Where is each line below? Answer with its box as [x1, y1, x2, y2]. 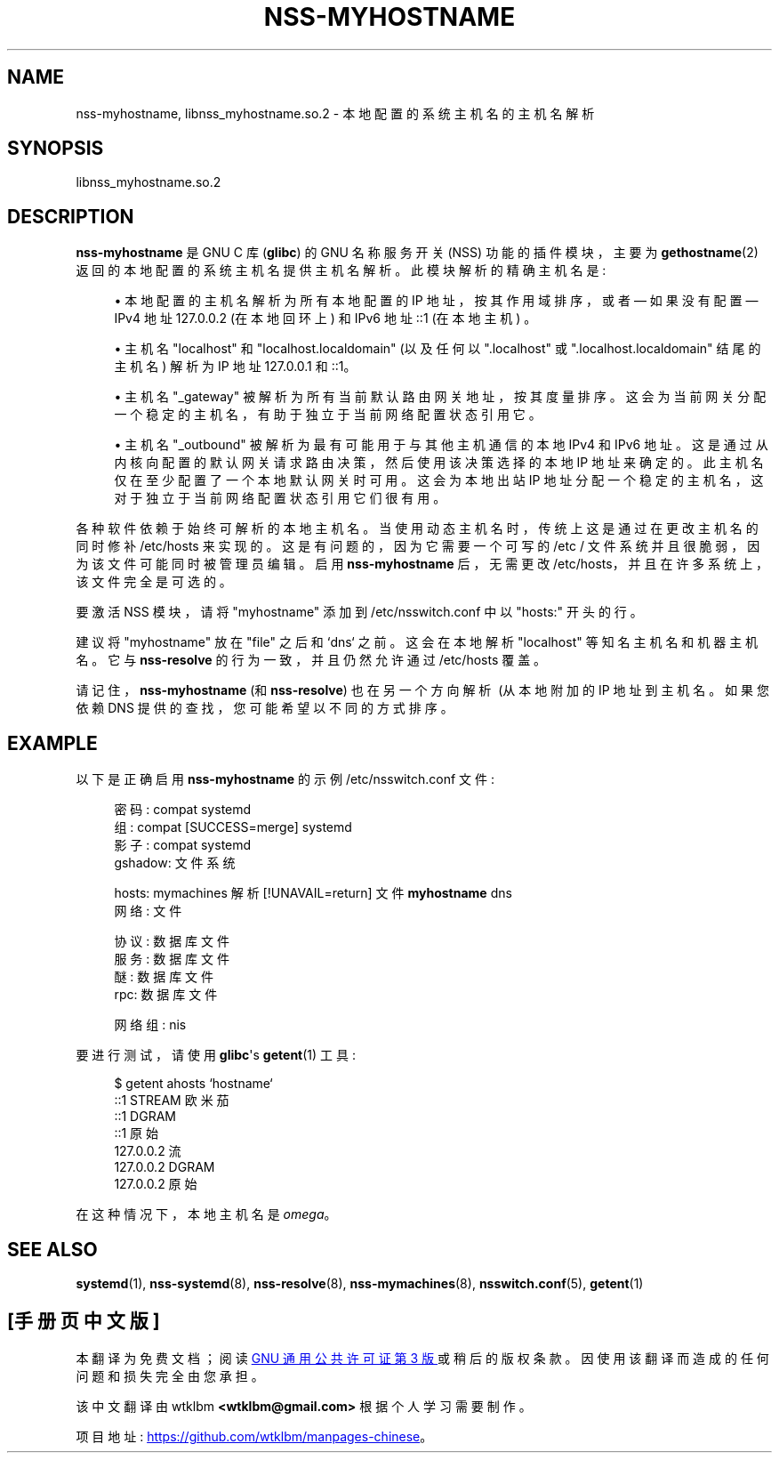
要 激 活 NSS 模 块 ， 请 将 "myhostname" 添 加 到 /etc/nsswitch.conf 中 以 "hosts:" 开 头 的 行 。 [76, 604, 643, 620]
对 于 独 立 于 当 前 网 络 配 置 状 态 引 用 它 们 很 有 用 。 [114, 490, 446, 506]
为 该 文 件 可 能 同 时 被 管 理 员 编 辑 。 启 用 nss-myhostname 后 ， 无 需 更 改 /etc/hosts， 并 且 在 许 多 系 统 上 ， [76, 556, 769, 572]
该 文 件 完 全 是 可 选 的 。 [76, 574, 232, 590]
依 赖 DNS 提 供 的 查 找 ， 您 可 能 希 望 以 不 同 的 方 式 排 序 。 [76, 700, 454, 716]
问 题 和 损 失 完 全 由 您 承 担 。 [76, 1367, 264, 1383]
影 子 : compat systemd [114, 837, 252, 853]
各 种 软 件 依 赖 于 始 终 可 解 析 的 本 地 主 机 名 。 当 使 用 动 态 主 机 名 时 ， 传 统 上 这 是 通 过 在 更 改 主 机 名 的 [76, 520, 759, 536]
